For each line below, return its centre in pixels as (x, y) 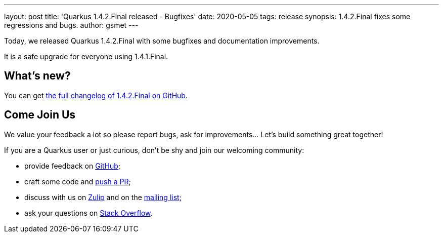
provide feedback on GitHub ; (73, 166)
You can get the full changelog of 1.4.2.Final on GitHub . (96, 95)
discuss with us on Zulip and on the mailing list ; (103, 197)
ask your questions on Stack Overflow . (88, 213)
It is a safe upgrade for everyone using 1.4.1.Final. (86, 56)
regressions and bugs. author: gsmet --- (71, 25)
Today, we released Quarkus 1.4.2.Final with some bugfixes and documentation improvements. (162, 41)
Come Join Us (40, 115)
